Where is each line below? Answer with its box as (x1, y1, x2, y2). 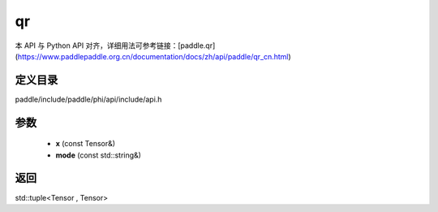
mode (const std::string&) (55, 150, 142, 160)
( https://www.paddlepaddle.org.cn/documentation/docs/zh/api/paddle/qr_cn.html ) (15, 51, 291, 61)
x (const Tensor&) (55, 139, 116, 149)
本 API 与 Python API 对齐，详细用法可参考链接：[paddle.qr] (15, 41, 216, 50)
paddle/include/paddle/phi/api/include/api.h (15, 94, 162, 104)
